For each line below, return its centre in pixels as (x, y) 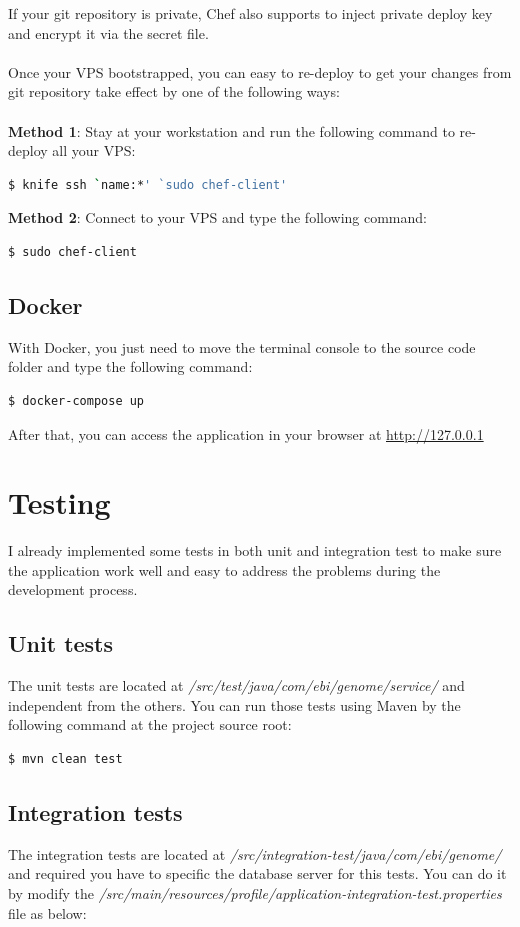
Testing (59, 502)
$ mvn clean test (65, 759)
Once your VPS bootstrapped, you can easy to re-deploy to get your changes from (260, 71)
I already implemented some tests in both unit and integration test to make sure (255, 550)
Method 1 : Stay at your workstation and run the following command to (231, 130)
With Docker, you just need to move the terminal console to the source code (242, 346)
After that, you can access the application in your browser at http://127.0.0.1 (246, 433)
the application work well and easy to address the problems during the (224, 569)
